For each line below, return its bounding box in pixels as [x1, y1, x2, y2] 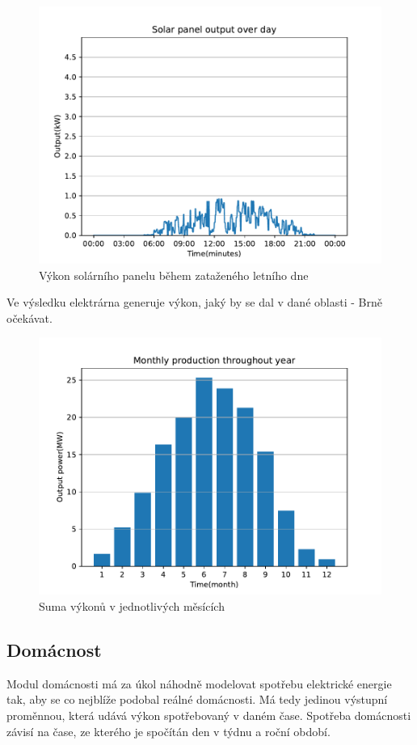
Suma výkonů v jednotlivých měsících [39, 597, 225, 614]
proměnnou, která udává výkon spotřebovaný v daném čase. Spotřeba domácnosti [6, 706, 411, 723]
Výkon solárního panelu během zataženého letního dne [39, 266, 309, 283]
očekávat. [6, 309, 53, 326]
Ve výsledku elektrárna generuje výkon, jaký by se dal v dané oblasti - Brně [6, 294, 382, 311]
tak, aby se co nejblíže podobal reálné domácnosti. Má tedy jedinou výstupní [6, 691, 388, 708]
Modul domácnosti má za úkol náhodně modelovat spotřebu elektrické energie [6, 675, 392, 692]
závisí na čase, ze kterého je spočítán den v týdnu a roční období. [6, 722, 331, 739]
